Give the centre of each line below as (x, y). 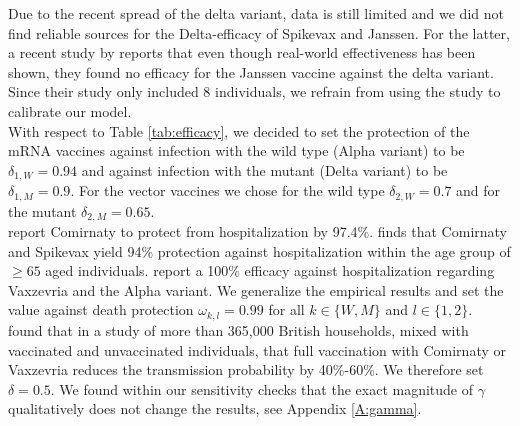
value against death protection (101, 309)
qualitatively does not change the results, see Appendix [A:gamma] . (215, 408)
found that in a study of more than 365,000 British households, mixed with (238, 329)
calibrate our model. (70, 110)
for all (286, 309)
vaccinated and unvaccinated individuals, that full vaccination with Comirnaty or (257, 349)
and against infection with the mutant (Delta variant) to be (264, 169)
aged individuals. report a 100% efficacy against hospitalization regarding (270, 270)
